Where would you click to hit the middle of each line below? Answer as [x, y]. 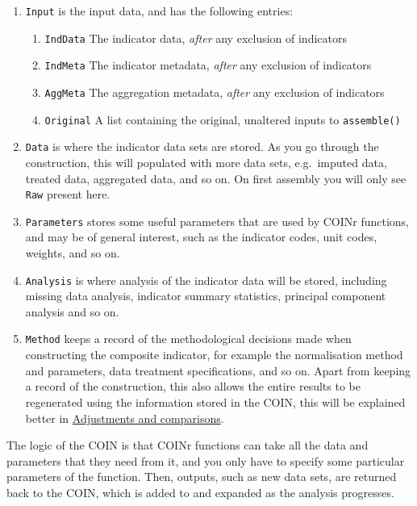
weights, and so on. [73, 253]
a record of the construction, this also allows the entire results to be [193, 386]
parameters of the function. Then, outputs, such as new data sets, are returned [202, 477]
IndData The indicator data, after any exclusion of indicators [196, 38]
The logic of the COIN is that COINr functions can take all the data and [188, 445]
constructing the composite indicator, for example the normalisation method [214, 355]
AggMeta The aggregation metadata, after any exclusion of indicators [215, 92]
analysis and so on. [72, 311]
